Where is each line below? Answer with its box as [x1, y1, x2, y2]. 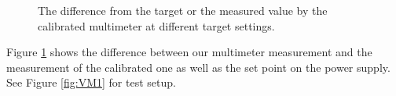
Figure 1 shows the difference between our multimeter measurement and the [6, 44, 372, 60]
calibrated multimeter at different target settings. [38, 17, 275, 34]
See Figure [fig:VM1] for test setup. [6, 74, 176, 91]
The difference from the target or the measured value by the [38, 2, 328, 18]
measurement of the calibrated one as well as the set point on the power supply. [6, 59, 390, 75]
